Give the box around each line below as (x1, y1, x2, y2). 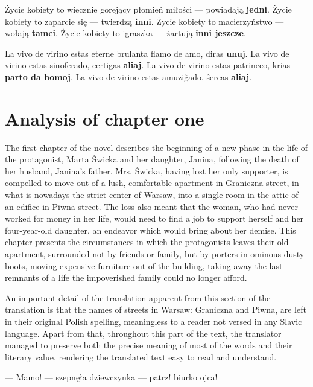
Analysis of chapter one (5, 106, 204, 130)
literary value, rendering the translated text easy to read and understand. (5, 350, 277, 363)
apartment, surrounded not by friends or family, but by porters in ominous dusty (5, 248, 305, 260)
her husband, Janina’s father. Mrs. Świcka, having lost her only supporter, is (5, 164, 288, 177)
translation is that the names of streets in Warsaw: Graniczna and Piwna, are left (5, 303, 306, 316)
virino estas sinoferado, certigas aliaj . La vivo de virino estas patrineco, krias (5, 59, 291, 71)
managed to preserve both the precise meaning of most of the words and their (5, 339, 292, 351)
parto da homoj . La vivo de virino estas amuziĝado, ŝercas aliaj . (5, 70, 252, 83)
